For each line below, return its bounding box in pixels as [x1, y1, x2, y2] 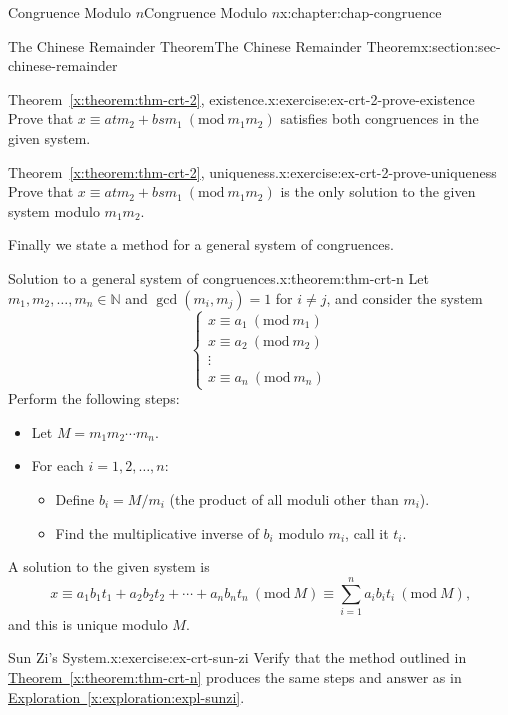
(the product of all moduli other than [169, 488, 399, 509]
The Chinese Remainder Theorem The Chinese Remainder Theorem [8, 35, 421, 56]
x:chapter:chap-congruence [280, 2, 442, 22]
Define [55, 488, 95, 509]
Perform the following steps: [8, 388, 180, 409]
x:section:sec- [420, 35, 501, 56]
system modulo [8, 200, 100, 221]
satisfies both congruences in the [280, 108, 479, 129]
